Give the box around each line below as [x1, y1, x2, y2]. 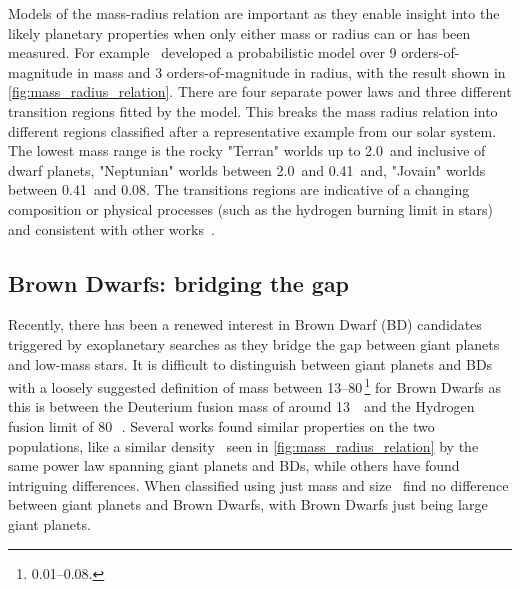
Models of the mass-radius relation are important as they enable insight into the [8, 3, 500, 23]
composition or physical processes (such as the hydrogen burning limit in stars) [8, 198, 494, 219]
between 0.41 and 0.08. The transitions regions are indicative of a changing [8, 179, 470, 200]
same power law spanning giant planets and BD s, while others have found [8, 455, 460, 476]
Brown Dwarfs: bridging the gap [8, 267, 350, 298]
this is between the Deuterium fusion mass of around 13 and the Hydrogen [8, 396, 475, 417]
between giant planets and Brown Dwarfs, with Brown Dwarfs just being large [8, 494, 488, 515]
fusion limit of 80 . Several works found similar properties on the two [8, 415, 435, 436]
